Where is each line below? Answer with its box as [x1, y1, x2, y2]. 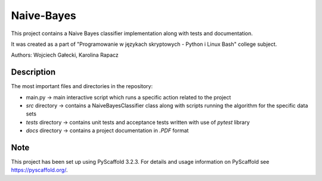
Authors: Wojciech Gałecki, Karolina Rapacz [11, 51, 119, 59]
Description [11, 67, 56, 77]
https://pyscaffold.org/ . [11, 167, 68, 174]
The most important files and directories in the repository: [11, 83, 153, 90]
